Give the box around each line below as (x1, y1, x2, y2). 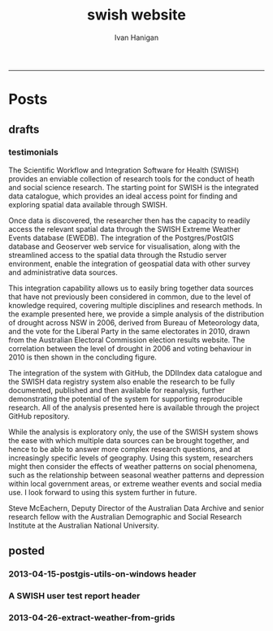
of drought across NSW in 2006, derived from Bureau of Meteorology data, (8, 317, 260, 327)
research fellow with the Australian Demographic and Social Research (8, 511, 242, 521)
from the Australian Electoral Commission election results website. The (8, 335, 245, 345)
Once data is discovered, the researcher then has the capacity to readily (8, 215, 250, 225)
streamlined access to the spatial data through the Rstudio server (8, 250, 227, 259)
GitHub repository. (8, 411, 71, 420)
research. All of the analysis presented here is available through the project (8, 403, 260, 412)
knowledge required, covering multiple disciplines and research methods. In (8, 300, 262, 310)
